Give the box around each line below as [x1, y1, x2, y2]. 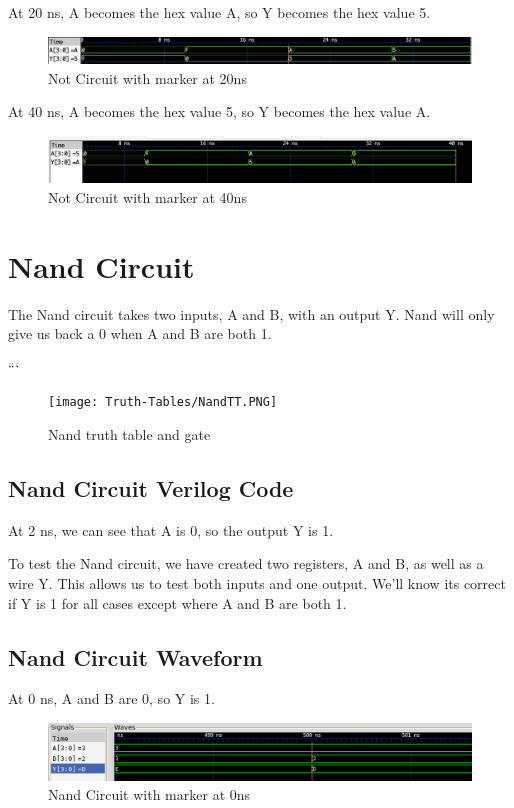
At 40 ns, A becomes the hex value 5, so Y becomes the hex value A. [8, 101, 431, 122]
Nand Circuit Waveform [8, 641, 263, 672]
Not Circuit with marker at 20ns [48, 67, 247, 88]
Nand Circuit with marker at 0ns [48, 784, 251, 805]
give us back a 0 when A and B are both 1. [8, 323, 272, 344]
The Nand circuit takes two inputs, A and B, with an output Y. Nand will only [8, 303, 495, 324]
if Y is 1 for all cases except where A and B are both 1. [8, 592, 347, 613]
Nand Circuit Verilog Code [8, 473, 294, 504]
